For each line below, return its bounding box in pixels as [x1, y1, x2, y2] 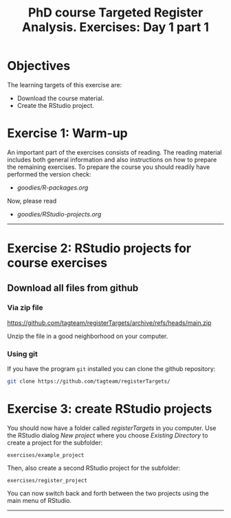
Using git [7, 349, 38, 359]
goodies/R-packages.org [16, 183, 89, 192]
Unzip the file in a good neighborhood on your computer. [7, 332, 168, 340]
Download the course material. [16, 94, 104, 102]
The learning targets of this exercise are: [7, 80, 122, 89]
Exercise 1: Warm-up [7, 126, 129, 142]
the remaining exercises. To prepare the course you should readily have [7, 163, 210, 171]
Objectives [7, 58, 71, 74]
